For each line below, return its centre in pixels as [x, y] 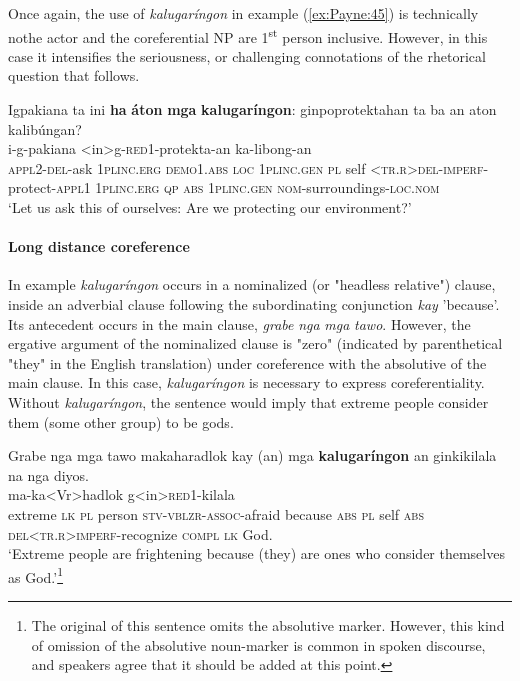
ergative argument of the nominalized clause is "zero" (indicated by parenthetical [255, 343]
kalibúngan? [45, 128]
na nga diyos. [48, 474]
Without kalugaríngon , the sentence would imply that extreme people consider [248, 401]
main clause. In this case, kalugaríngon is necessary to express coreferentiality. [246, 382]
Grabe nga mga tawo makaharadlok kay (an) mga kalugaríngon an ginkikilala [252, 455]
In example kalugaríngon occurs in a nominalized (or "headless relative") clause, [252, 284]
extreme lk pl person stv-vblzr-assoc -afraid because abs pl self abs [216, 513]
